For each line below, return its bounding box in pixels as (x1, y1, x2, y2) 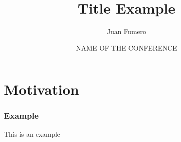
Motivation (4, 79, 79, 99)
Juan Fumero (107, 26, 146, 36)
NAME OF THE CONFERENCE (76, 42, 177, 53)
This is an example (4, 128, 60, 139)
